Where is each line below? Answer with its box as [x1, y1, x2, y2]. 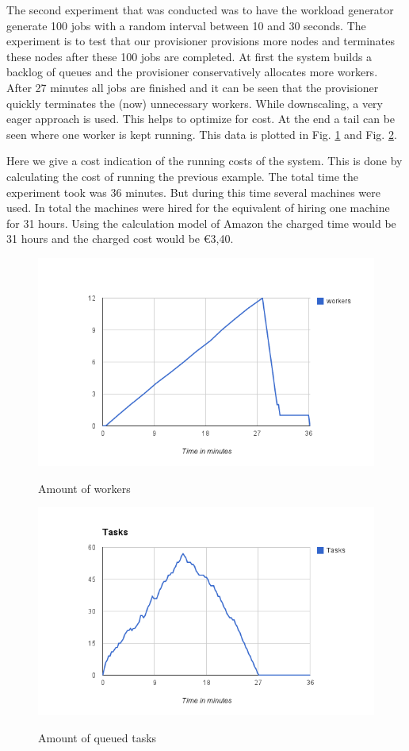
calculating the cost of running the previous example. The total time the [6, 168, 358, 184]
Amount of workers [38, 479, 131, 496]
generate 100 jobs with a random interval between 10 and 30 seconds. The [6, 17, 366, 33]
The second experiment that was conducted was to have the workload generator [6, 2, 394, 17]
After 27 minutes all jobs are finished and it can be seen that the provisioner [6, 79, 379, 95]
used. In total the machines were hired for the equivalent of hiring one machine [6, 199, 390, 216]
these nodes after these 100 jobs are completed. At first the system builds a [6, 48, 373, 64]
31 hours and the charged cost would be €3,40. [6, 230, 234, 247]
